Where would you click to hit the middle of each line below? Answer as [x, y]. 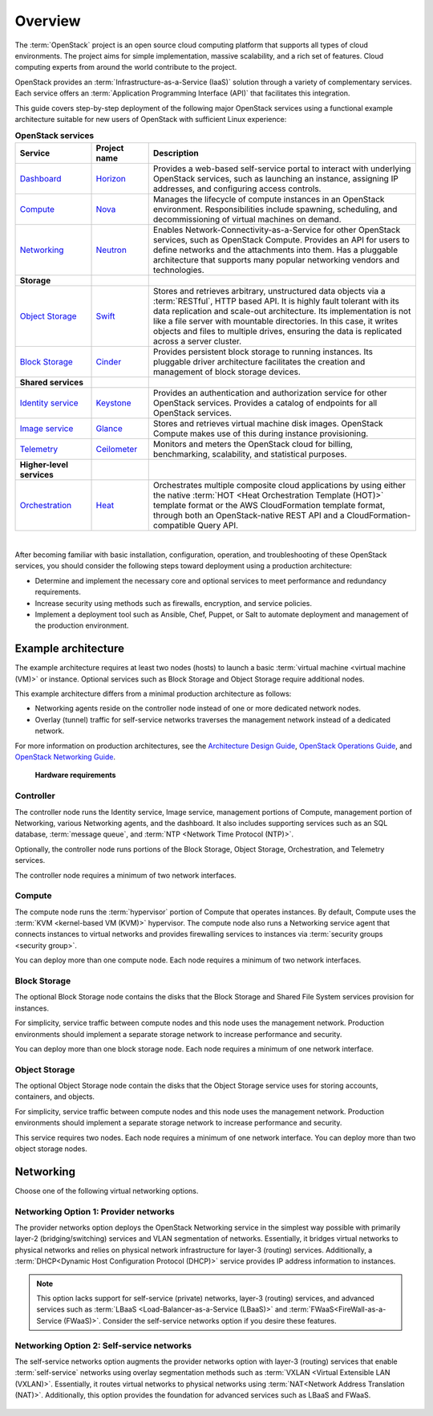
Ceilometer [117, 449]
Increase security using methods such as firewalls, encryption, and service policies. [174, 603]
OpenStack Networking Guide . [65, 757]
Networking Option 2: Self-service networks [103, 1345]
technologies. [178, 270]
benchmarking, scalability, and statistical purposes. [250, 454]
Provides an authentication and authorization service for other [270, 393]
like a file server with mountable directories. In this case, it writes [275, 321]
